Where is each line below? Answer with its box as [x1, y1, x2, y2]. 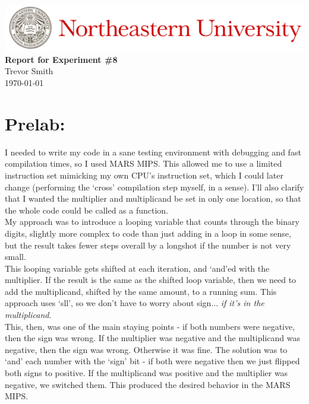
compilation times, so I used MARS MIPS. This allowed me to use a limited [5, 157, 282, 170]
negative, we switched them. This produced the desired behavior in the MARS [5, 378, 291, 390]
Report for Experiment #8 [5, 53, 118, 65]
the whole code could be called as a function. [5, 203, 169, 216]
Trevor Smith [5, 65, 53, 77]
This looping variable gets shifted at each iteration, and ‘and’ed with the [5, 262, 270, 274]
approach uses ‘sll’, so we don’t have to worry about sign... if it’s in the [5, 297, 264, 309]
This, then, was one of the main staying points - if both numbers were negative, [5, 320, 295, 332]
